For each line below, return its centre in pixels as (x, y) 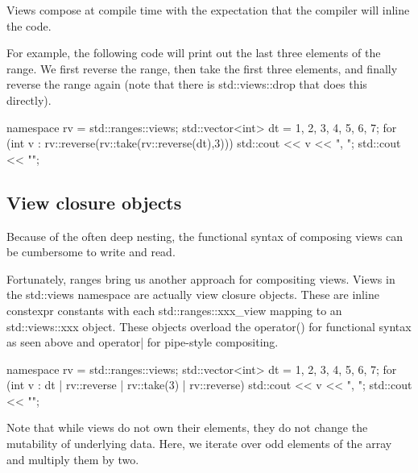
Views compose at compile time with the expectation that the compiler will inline (208, 10)
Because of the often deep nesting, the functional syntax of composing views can (205, 236)
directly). (29, 100)
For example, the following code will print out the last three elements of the (194, 53)
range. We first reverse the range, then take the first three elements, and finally (202, 68)
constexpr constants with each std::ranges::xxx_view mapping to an (174, 310)
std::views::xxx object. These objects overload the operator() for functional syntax (209, 326)
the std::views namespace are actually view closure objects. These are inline (193, 295)
